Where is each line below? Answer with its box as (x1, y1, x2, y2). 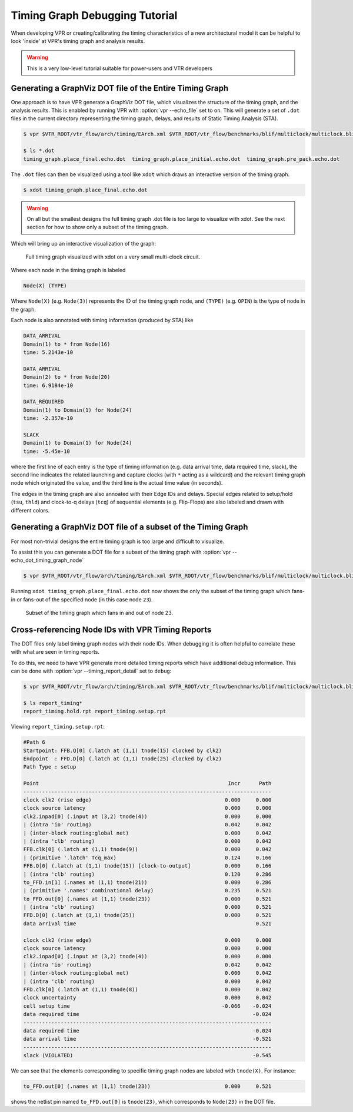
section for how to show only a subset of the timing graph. (26, 224, 168, 231)
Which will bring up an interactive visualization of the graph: (11, 240, 156, 247)
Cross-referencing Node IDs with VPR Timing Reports (11, 624, 212, 634)
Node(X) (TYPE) (23, 283, 67, 289)
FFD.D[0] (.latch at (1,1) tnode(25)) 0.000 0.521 (23, 912, 272, 919)
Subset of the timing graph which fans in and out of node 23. (25, 610, 174, 617)
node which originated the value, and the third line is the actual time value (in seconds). (11, 479, 223, 486)
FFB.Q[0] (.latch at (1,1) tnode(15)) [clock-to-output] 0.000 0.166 (23, 863, 272, 869)
